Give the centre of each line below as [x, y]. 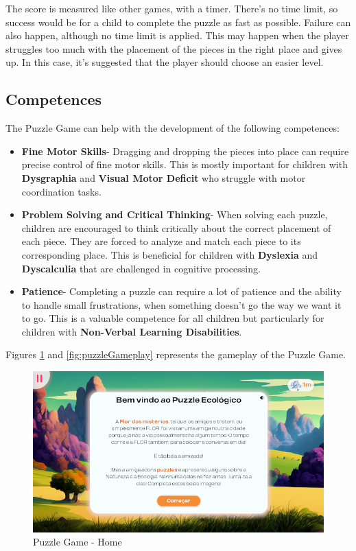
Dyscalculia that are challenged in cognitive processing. [141, 268]
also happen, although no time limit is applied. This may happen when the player [177, 35]
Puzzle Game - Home [78, 542]
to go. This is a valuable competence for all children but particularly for [173, 318]
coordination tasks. [61, 191]
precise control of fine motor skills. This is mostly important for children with [185, 164]
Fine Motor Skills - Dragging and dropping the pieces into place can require [185, 151]
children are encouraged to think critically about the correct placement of [176, 227]
